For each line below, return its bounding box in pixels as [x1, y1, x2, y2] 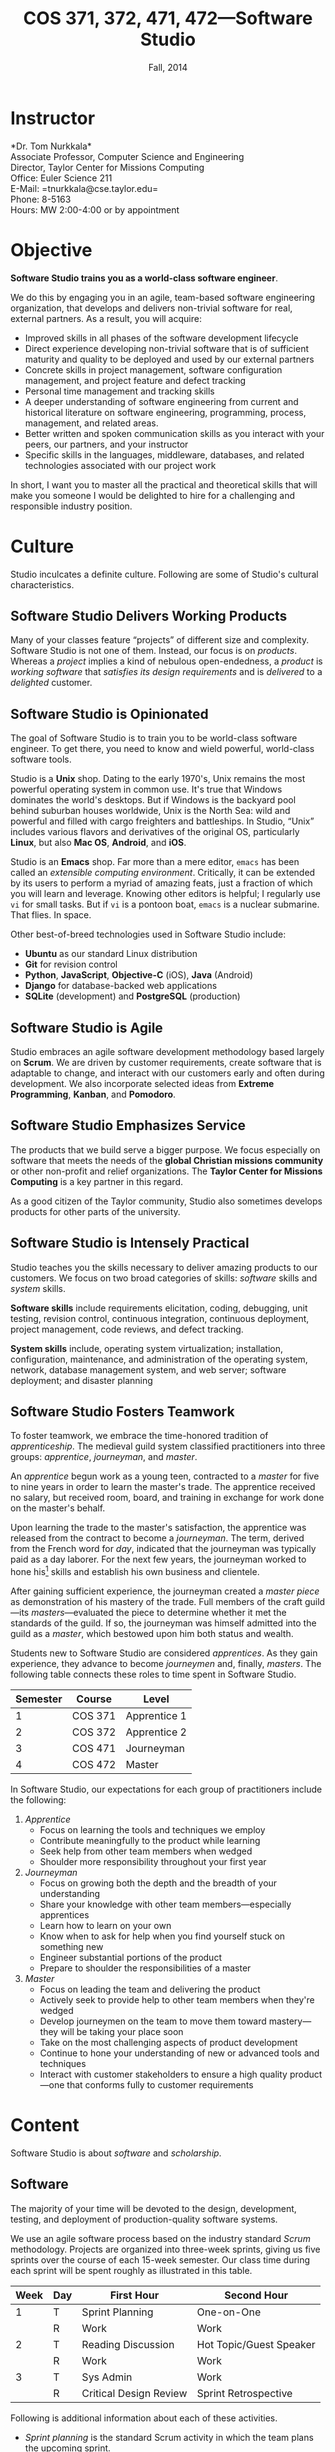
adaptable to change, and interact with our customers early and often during [10, 1067, 325, 1079]
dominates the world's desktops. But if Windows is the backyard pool [10, 794, 297, 806]
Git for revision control [24, 958, 118, 971]
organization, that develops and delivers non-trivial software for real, [10, 302, 293, 314]
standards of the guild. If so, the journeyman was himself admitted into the [10, 1617, 317, 1629]
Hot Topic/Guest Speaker [196, 2337, 316, 2351]
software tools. [10, 753, 72, 766]
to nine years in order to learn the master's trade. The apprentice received [10, 1481, 316, 1493]
